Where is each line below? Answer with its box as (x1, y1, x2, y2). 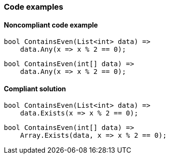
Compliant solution (4, 84, 66, 93)
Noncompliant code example (4, 20, 98, 29)
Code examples (4, 2, 64, 12)
